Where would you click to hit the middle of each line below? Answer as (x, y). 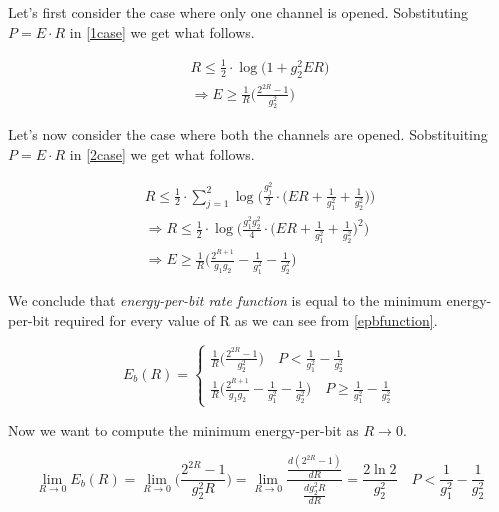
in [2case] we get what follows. (162, 154)
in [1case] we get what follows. (162, 31)
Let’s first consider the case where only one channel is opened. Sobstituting (238, 12)
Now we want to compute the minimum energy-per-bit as (183, 429)
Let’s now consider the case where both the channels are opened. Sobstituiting (248, 134)
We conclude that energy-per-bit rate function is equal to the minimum (225, 300)
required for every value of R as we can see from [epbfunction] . (246, 319)
